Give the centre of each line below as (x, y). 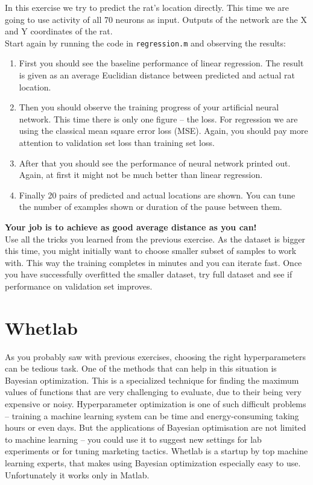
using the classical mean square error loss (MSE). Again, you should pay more (163, 131)
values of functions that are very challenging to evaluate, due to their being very (153, 392)
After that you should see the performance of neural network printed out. (155, 163)
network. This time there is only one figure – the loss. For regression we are (158, 119)
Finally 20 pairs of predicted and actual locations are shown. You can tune (157, 195)
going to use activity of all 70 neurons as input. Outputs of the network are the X (156, 19)
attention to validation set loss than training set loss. (117, 142)
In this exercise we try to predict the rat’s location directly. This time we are (147, 7)
